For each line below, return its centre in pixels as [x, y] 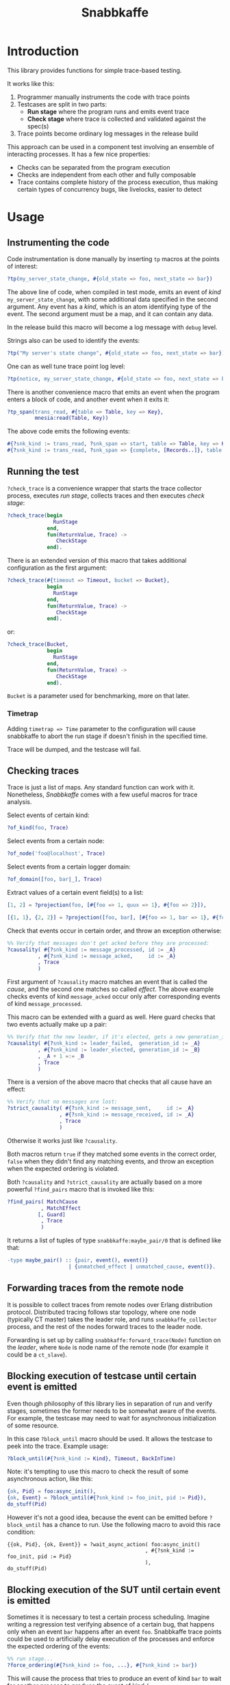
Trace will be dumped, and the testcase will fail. [74, 749]
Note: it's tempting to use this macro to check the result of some [98, 1471]
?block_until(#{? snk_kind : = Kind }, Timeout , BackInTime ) [91, 1458]
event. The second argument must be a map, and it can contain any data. [110, 313]
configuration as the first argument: [57, 568]
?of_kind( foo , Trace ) [38, 828]
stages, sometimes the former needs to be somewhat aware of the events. [112, 1411]
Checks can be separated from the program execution [93, 167]
